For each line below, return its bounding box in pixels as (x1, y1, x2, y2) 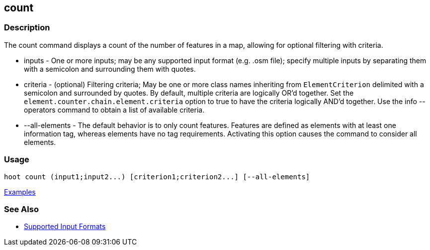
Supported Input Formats (24, 222, 106, 231)
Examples (4, 187, 36, 196)
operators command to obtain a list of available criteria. (24, 105, 205, 114)
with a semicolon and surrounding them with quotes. (24, 64, 196, 73)
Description (4, 22, 50, 33)
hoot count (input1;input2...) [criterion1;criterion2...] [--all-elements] (4, 172, 310, 181)
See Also (4, 204, 39, 214)
